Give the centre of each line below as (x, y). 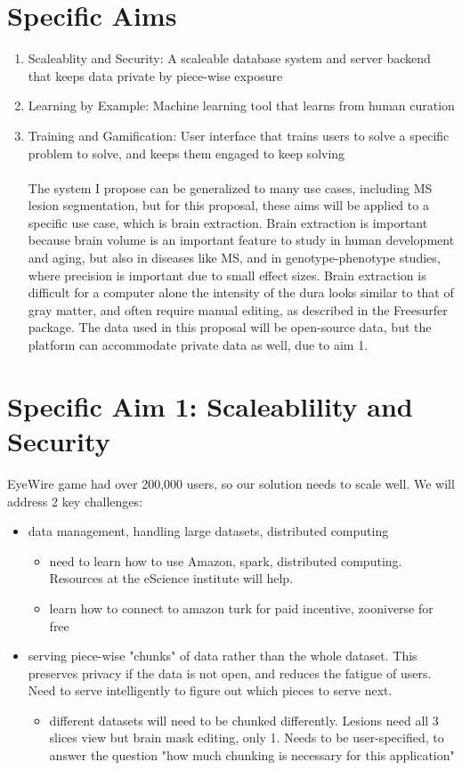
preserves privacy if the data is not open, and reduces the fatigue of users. (230, 673)
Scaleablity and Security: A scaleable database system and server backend (229, 58)
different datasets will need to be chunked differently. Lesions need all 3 (244, 720)
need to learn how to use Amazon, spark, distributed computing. (226, 560)
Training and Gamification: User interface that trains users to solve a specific (239, 135)
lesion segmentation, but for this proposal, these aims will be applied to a (228, 205)
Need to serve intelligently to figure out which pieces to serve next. (210, 690)
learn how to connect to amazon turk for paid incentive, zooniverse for (241, 608)
